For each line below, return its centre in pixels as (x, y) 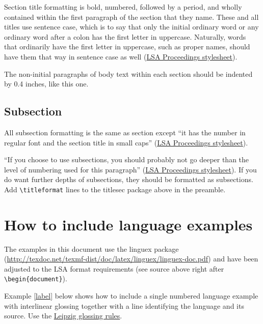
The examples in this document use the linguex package (91, 248)
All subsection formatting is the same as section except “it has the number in (125, 132)
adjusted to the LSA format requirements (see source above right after (114, 268)
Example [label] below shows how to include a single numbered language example (131, 296)
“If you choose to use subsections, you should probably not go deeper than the (127, 159)
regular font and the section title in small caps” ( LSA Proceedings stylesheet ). (126, 142)
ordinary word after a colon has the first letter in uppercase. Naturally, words (125, 36)
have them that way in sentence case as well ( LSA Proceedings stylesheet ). (121, 56)
